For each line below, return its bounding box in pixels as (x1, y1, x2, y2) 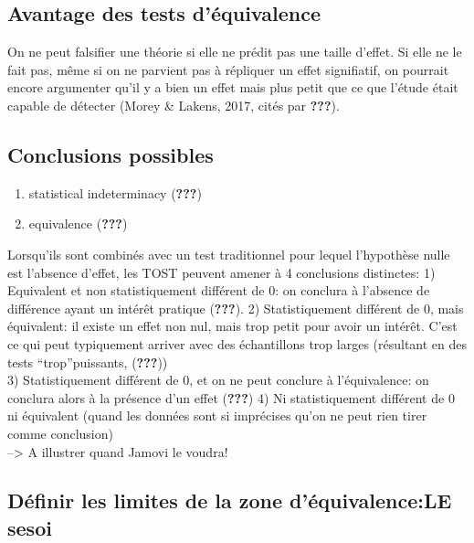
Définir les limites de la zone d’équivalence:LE (7, 486, 452, 515)
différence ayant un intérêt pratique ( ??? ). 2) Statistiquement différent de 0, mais (7, 298, 464, 317)
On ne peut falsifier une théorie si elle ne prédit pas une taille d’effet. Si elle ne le (7, 42, 462, 61)
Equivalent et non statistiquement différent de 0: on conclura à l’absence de (7, 281, 430, 300)
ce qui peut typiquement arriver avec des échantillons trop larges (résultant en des (7, 334, 468, 353)
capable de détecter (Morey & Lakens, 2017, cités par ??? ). (7, 95, 340, 114)
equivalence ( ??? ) (28, 214, 128, 233)
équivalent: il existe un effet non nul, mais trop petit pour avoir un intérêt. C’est (7, 316, 458, 335)
